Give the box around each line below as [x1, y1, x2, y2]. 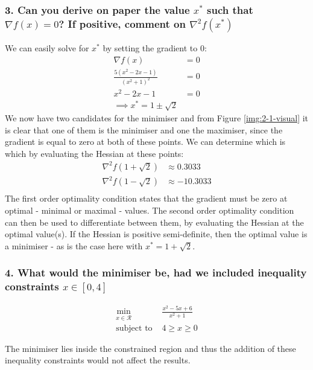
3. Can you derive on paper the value [5, 2, 190, 17]
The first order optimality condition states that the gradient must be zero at [5, 192, 288, 205]
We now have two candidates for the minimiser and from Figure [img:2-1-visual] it [5, 111, 309, 124]
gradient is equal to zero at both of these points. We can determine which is [5, 135, 286, 148]
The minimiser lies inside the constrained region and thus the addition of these [5, 342, 296, 354]
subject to [116, 324, 153, 333]
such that [207, 2, 253, 17]
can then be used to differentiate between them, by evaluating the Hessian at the [5, 215, 304, 228]
